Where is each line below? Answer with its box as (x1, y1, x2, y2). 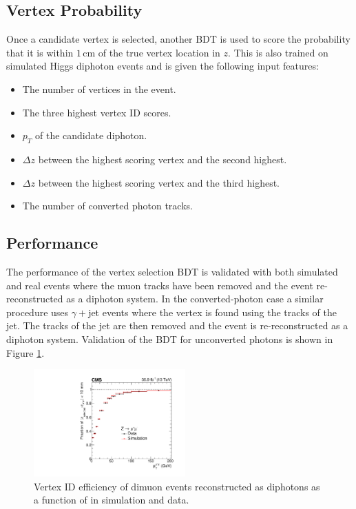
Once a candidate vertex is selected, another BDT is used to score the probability (6, 32, 350, 46)
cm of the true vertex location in (83, 45, 220, 59)
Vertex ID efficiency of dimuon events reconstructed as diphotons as (34, 479, 320, 493)
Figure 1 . (6, 345, 45, 360)
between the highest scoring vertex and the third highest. (38, 175, 280, 189)
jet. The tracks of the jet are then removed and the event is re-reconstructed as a (6, 318, 348, 333)
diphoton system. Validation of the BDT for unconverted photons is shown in (6, 331, 333, 346)
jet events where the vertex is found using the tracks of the (88, 304, 337, 319)
